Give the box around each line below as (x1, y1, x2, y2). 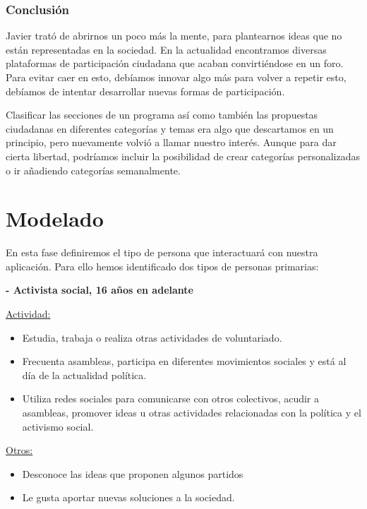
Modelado (6, 204, 104, 233)
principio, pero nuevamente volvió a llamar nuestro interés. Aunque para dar (6, 135, 337, 150)
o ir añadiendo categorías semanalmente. (6, 162, 181, 177)
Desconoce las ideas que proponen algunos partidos (22, 466, 243, 481)
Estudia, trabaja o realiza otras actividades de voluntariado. (22, 330, 282, 345)
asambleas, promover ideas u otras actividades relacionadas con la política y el (22, 405, 361, 420)
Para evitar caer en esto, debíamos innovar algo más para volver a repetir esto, (6, 70, 347, 84)
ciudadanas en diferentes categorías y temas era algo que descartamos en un (6, 121, 334, 136)
